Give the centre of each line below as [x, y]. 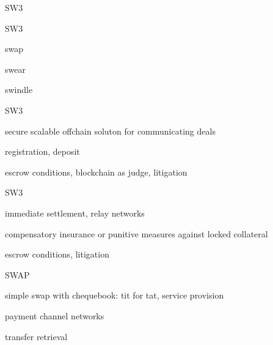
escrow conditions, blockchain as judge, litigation [96, 172]
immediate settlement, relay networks [75, 213]
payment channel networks [55, 315]
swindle [19, 90]
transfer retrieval [36, 336]
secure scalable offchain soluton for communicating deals [110, 131]
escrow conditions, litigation [57, 254]
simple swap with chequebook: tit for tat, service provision [115, 295]
